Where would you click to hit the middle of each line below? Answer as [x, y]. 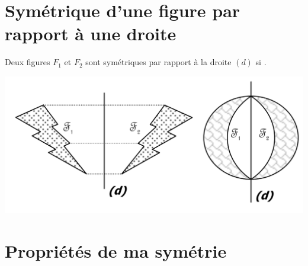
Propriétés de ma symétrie [116, 250]
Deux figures [28, 62]
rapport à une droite [91, 33]
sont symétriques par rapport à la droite [158, 62]
